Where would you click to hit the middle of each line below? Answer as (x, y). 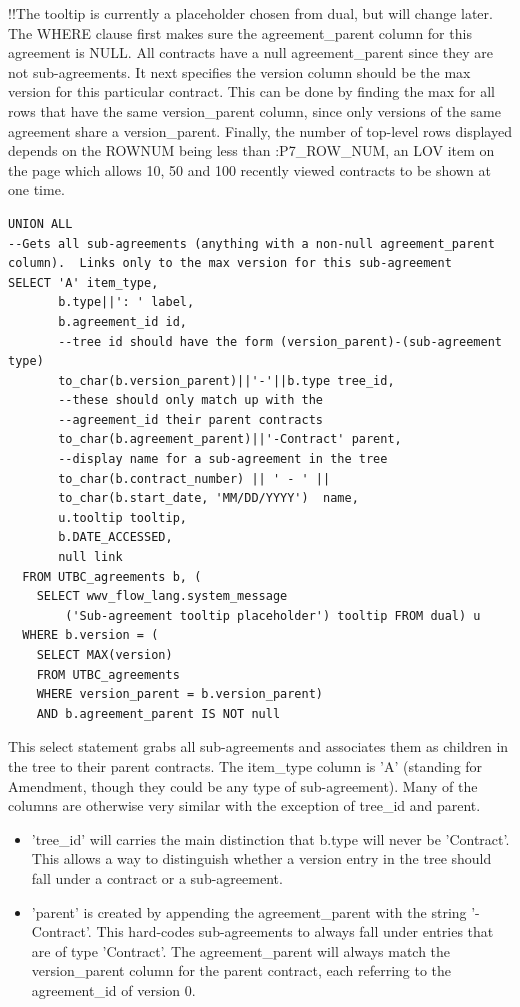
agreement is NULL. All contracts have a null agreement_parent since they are (250, 52)
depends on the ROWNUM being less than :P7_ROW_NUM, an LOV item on (251, 150)
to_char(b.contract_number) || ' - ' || (194, 478)
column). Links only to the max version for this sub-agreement (230, 263)
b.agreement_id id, (122, 321)
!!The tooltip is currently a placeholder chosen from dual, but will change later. (250, 13)
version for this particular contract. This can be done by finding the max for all (252, 91)
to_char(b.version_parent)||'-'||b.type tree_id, (226, 380)
